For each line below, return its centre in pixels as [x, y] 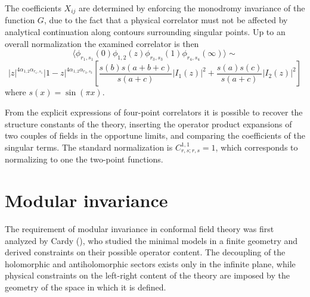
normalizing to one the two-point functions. [84, 159]
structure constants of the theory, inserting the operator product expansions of [148, 124]
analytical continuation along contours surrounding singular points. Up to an [145, 32]
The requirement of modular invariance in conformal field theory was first [139, 228]
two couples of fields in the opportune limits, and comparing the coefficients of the [155, 135]
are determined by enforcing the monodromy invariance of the [192, 8]
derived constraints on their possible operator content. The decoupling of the [145, 252]
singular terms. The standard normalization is [89, 147]
